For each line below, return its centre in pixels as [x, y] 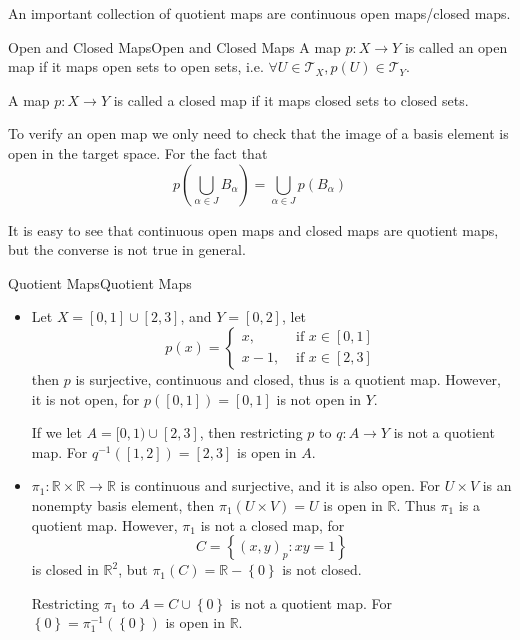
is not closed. [322, 569]
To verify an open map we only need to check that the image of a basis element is [258, 133]
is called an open [456, 46]
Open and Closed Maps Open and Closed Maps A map [174, 46]
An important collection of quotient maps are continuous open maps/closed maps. [259, 13]
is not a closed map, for [272, 524]
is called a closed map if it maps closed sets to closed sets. [291, 99]
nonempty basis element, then [123, 504]
